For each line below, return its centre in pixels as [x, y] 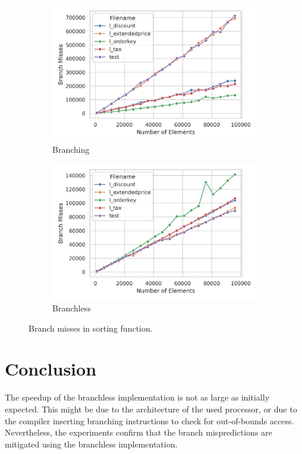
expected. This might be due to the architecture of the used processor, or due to [151, 409]
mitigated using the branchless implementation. [91, 444]
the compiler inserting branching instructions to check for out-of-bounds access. [150, 420]
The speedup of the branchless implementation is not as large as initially [137, 397]
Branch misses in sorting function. [91, 328]
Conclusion [51, 369]
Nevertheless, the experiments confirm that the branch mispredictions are [139, 432]
